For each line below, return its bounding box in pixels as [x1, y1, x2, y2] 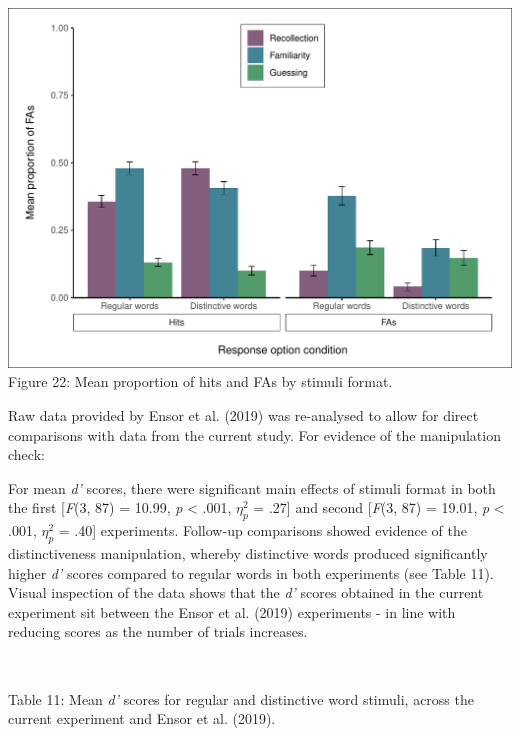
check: [8, 444, 45, 465]
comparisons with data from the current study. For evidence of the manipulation [8, 424, 501, 445]
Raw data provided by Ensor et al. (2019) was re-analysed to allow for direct [8, 404, 479, 425]
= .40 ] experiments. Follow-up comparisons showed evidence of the [58, 520, 467, 541]
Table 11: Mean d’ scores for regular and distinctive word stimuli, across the [8, 688, 474, 709]
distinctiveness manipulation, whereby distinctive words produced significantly [8, 542, 488, 563]
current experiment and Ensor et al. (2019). [8, 708, 276, 729]
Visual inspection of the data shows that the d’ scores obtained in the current [8, 582, 484, 603]
